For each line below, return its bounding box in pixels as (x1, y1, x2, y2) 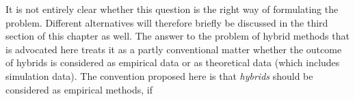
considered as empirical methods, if (5, 82, 153, 96)
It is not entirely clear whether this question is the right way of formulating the (5, 2, 339, 16)
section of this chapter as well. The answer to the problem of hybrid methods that (5, 29, 350, 43)
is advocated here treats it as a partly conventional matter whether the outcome (5, 42, 342, 56)
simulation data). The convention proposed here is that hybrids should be (5, 68, 313, 83)
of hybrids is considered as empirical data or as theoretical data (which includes (5, 55, 340, 70)
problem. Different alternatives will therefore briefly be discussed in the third (5, 15, 328, 29)
